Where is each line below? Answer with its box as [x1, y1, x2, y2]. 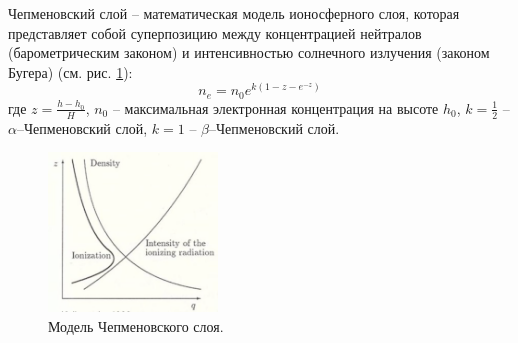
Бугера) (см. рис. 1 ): [8, 61, 133, 82]
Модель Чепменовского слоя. [48, 315, 224, 336]
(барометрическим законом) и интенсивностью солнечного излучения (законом [8, 42, 490, 63]
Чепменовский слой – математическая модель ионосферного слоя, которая [8, 3, 460, 23]
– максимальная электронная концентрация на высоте [112, 97, 439, 118]
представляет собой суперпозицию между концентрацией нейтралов [8, 22, 422, 43]
